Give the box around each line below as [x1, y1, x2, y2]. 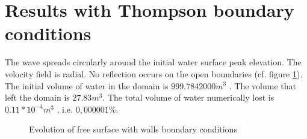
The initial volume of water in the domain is [5, 79, 169, 92]
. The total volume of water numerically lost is [102, 91, 274, 104]
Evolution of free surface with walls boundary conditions [29, 123, 237, 135]
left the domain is [5, 91, 70, 104]
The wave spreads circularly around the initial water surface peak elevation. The [5, 56, 302, 68]
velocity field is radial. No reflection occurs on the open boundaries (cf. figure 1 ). [5, 67, 303, 80]
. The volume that [229, 79, 297, 92]
